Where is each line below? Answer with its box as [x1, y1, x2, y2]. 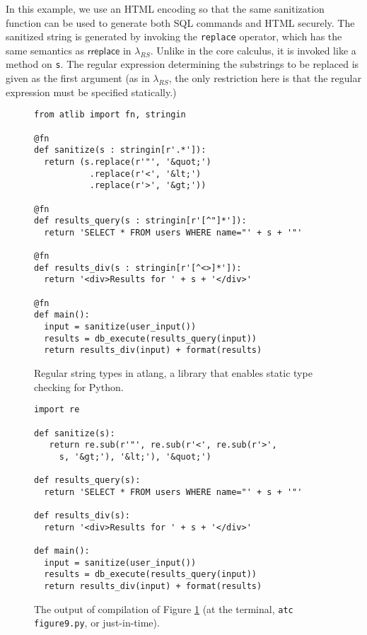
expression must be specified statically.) [6, 84, 177, 99]
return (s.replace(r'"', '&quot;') [44, 156, 211, 167]
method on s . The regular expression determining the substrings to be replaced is [6, 57, 359, 71]
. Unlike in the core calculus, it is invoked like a [150, 42, 356, 57]
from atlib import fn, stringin [34, 110, 186, 120]
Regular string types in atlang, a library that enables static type [34, 366, 313, 380]
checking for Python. [34, 379, 124, 394]
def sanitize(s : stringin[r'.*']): [34, 145, 206, 156]
